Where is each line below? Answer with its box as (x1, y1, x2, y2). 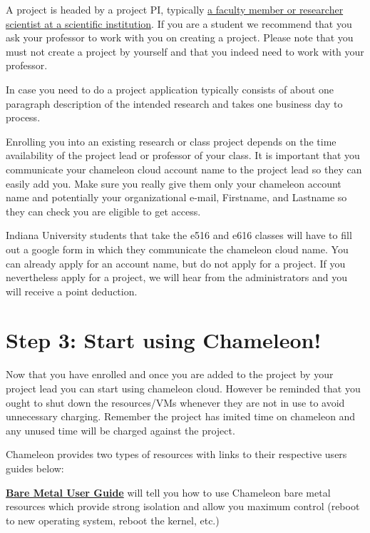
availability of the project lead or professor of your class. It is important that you (6, 148, 360, 163)
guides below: (6, 460, 64, 475)
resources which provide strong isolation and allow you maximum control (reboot (6, 499, 360, 514)
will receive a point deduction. (6, 283, 138, 298)
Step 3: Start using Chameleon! (6, 325, 322, 355)
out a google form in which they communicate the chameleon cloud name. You (6, 241, 349, 256)
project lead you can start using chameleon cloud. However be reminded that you (6, 381, 361, 395)
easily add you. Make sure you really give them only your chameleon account (6, 176, 341, 191)
